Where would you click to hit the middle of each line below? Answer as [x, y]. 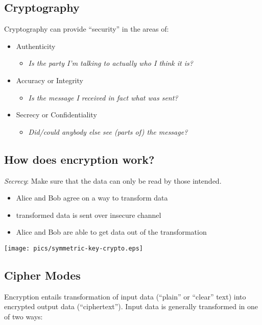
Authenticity [36, 46]
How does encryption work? [79, 159]
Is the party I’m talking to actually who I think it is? [111, 63]
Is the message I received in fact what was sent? [103, 97]
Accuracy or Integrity [50, 80]
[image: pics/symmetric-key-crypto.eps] [74, 248]
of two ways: [23, 316]
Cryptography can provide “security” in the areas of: [87, 29]
